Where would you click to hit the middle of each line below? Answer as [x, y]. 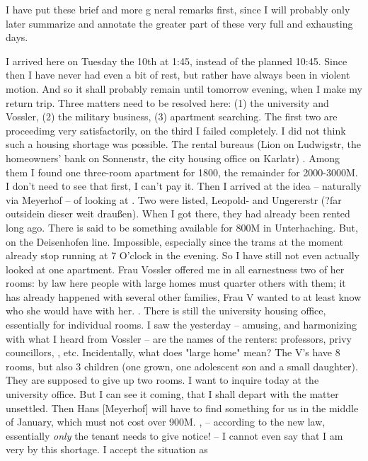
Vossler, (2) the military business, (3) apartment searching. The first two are [172, 116]
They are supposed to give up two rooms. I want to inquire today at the [162, 380]
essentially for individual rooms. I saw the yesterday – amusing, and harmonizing [182, 325]
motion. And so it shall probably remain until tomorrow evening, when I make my [184, 88]
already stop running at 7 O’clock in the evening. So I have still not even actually [183, 255]
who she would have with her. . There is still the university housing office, [166, 311]
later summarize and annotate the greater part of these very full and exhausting [179, 23]
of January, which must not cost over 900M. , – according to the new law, [166, 422]
